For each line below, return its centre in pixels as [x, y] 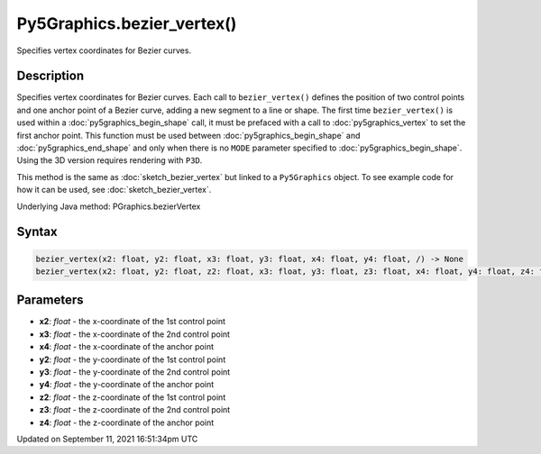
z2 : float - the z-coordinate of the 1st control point [133, 397]
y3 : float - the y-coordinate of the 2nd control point [135, 372]
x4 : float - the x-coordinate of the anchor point [126, 347]
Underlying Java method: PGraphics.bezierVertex [109, 206]
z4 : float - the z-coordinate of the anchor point [127, 422]
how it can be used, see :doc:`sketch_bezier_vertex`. [114, 190]
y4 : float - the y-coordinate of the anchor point [127, 385]
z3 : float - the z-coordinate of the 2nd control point [135, 410]
